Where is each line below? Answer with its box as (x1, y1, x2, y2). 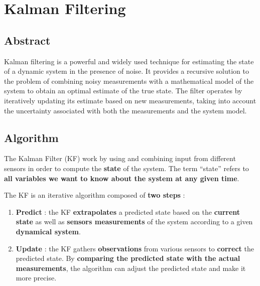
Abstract (4, 32, 51, 48)
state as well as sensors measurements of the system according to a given (16, 216, 253, 227)
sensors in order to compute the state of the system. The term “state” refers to (4, 163, 249, 173)
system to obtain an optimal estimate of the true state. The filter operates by (4, 85, 242, 96)
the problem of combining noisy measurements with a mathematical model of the (4, 75, 254, 86)
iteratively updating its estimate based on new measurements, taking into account (4, 95, 256, 105)
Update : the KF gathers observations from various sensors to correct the (16, 243, 254, 253)
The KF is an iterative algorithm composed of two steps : (4, 190, 185, 200)
